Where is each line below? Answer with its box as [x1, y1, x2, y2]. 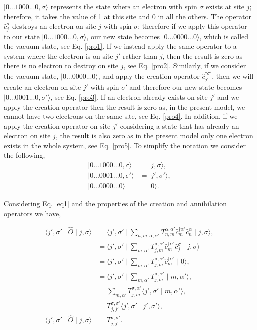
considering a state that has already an [120, 120, 239, 131]
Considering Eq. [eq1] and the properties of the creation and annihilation [4, 198, 227, 209]
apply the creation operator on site [4, 120, 111, 131]
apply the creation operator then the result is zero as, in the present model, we [4, 101, 245, 111]
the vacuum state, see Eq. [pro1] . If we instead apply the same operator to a [4, 41, 237, 51]
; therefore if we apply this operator [138, 21, 247, 31]
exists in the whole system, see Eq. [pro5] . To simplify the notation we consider [4, 140, 246, 150]
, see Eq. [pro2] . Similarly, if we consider [123, 60, 246, 71]
